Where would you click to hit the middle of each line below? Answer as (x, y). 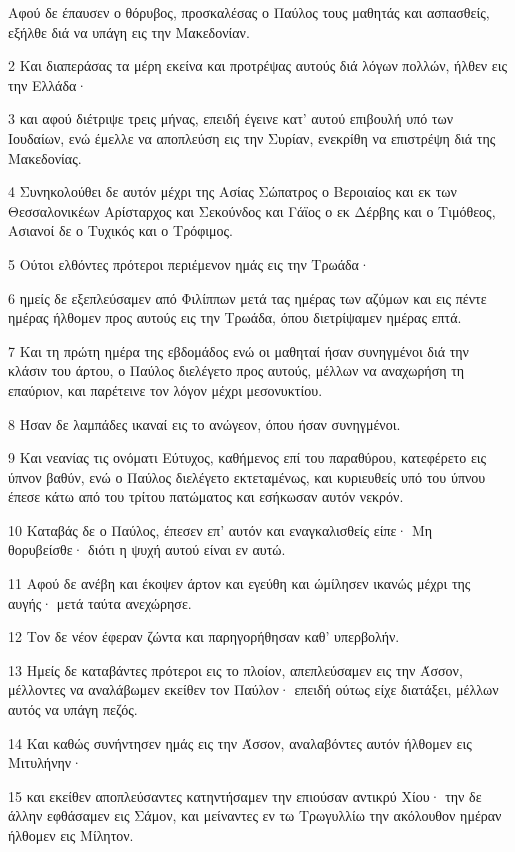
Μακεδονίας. (45, 157)
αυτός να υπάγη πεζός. (73, 709)
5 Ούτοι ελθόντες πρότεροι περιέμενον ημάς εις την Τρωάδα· (189, 263)
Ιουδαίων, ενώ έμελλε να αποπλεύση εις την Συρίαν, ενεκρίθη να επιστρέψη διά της (252, 137)
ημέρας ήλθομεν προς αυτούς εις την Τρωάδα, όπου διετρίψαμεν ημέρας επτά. (235, 317)
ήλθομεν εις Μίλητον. (71, 835)
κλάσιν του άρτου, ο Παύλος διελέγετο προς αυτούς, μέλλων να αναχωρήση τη (236, 370)
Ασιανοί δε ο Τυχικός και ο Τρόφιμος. (120, 230)
